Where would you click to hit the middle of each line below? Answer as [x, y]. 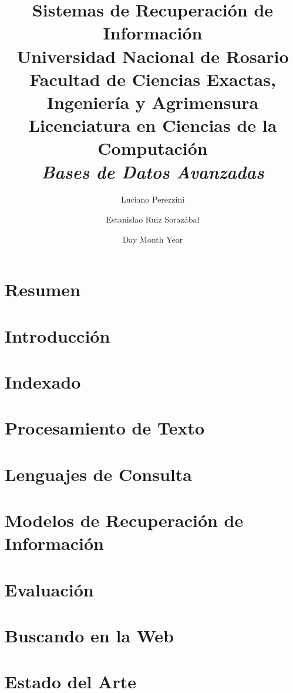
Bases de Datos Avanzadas [153, 171]
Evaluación [49, 589]
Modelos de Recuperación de [124, 520]
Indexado [43, 381]
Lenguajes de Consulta [98, 474]
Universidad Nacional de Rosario [153, 56]
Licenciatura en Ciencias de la [153, 125]
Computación [153, 148]
